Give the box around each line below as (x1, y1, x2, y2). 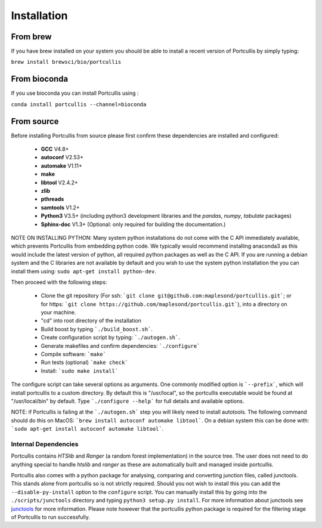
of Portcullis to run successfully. (11, 514, 91, 521)
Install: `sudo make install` (41, 367, 119, 374)
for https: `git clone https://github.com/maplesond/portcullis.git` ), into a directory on (41, 300, 287, 307)
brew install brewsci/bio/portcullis (11, 58, 122, 66)
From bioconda (11, 74, 69, 84)
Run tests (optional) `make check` (41, 359, 128, 366)
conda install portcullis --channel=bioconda (11, 101, 147, 107)
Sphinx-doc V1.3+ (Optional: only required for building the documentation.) (41, 221, 226, 228)
